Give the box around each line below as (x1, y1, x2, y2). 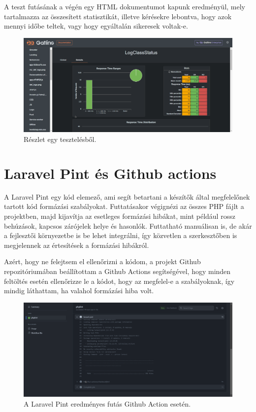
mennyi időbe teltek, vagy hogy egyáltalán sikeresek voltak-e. (4, 21, 188, 31)
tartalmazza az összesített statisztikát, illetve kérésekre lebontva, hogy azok (4, 11, 232, 21)
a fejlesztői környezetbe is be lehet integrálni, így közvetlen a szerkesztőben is (4, 230, 237, 240)
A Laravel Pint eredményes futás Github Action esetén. (24, 399, 191, 409)
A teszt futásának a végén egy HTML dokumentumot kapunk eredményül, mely (4, 1, 245, 11)
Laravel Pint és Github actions (4, 163, 217, 183)
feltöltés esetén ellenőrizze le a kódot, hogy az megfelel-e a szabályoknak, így (4, 275, 235, 286)
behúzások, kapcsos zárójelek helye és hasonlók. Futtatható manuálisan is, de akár (4, 220, 252, 231)
